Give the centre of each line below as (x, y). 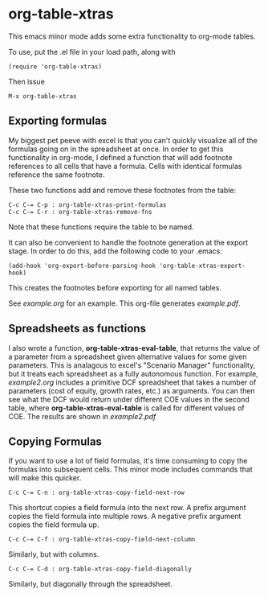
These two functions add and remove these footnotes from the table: (122, 190)
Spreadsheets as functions (77, 329)
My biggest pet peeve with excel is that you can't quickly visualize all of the (133, 140)
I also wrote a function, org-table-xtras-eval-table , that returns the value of (134, 348)
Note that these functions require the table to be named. (101, 227)
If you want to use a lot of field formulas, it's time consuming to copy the (128, 461)
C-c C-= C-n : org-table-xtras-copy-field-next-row (96, 493)
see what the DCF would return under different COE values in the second (129, 399)
